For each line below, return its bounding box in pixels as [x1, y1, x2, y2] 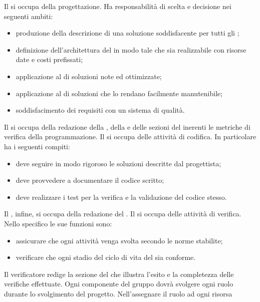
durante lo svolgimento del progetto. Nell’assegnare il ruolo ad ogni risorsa [4, 288, 232, 298]
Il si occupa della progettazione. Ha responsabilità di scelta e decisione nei [4, 1, 231, 11]
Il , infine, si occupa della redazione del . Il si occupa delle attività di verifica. [4, 208, 241, 219]
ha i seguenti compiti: [4, 141, 70, 151]
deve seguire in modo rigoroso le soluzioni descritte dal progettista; [16, 158, 221, 168]
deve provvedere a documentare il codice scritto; [16, 175, 164, 185]
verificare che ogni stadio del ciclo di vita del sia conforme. [16, 252, 196, 262]
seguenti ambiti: [4, 11, 53, 21]
